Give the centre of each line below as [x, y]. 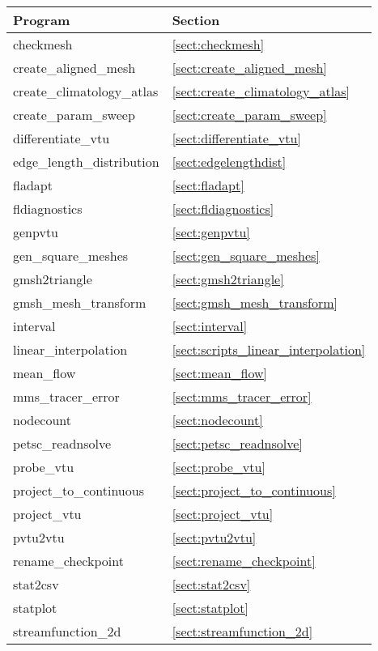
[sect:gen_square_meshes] [246, 255]
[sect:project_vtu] [223, 514]
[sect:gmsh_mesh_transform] [255, 302]
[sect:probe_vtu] [219, 467]
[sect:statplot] [210, 608]
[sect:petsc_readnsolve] [237, 443]
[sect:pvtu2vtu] [214, 537]
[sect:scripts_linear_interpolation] [269, 349]
